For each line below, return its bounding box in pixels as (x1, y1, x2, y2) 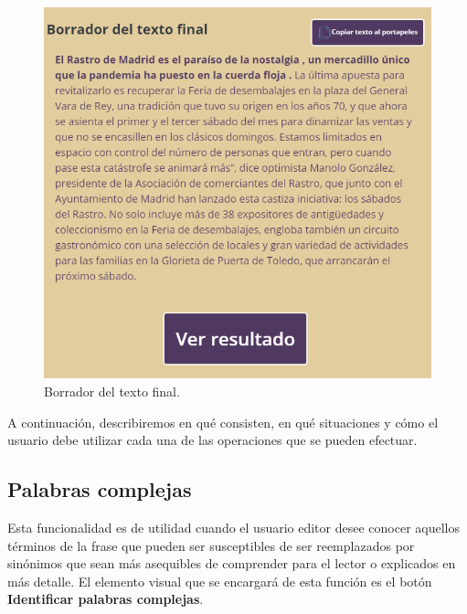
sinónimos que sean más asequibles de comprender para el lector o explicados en (7, 554, 456, 573)
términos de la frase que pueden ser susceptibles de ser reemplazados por (7, 535, 415, 555)
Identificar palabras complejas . (7, 589, 204, 609)
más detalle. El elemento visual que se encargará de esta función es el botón (7, 571, 432, 590)
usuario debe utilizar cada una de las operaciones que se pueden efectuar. (7, 430, 418, 450)
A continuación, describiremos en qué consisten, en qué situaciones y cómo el (7, 412, 439, 431)
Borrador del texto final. (44, 382, 180, 401)
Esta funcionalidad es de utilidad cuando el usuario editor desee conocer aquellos (7, 518, 460, 537)
